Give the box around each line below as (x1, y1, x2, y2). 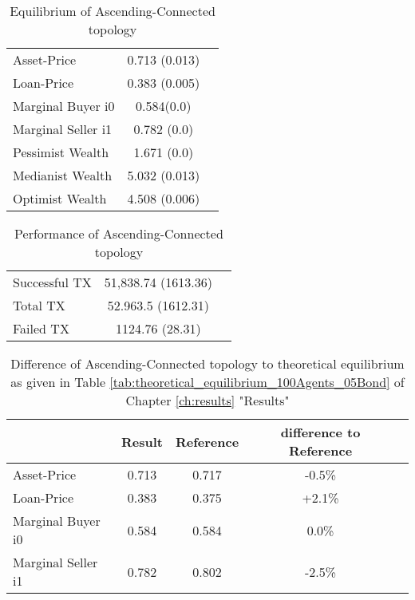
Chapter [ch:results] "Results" (125, 391, 290, 409)
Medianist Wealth (13, 166, 113, 184)
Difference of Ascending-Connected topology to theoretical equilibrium (10, 354, 405, 373)
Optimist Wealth (13, 189, 107, 207)
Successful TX (13, 273, 92, 291)
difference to (280, 423, 361, 441)
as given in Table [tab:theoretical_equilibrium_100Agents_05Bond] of (10, 373, 405, 391)
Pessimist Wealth (13, 143, 109, 161)
